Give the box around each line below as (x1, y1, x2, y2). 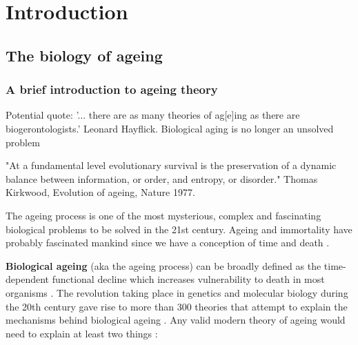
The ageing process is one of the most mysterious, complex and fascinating (6, 208, 321, 222)
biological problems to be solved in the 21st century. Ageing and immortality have (6, 221, 352, 236)
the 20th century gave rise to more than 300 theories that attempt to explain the (6, 299, 348, 313)
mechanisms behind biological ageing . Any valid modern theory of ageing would (6, 313, 346, 327)
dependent (6, 272, 50, 286)
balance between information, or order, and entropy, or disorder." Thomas (6, 171, 318, 186)
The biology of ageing (6, 44, 163, 66)
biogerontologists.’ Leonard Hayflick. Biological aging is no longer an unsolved (6, 121, 334, 135)
